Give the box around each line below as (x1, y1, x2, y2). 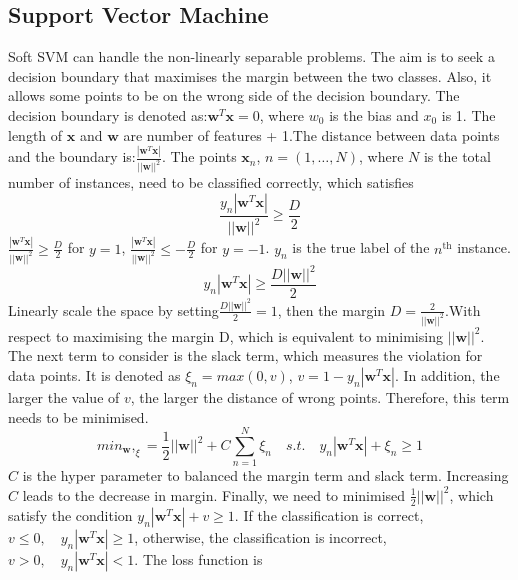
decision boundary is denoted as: (8, 104, 208, 125)
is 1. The (441, 104, 496, 125)
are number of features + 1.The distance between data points (123, 124, 500, 145)
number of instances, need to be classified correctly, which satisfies (8, 172, 414, 193)
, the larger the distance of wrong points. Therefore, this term (130, 387, 510, 408)
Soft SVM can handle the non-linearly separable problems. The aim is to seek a (8, 46, 495, 67)
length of (8, 124, 63, 145)
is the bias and (329, 104, 419, 125)
